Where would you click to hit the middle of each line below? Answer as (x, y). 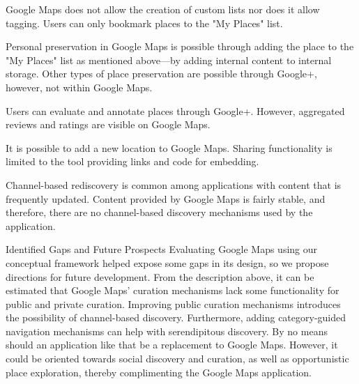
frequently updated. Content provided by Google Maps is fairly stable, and (166, 198)
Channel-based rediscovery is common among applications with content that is (174, 184)
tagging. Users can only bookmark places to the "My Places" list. (144, 23)
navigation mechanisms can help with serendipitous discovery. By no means (167, 331)
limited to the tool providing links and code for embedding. (132, 161)
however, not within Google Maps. (79, 87)
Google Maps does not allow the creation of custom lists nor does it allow (163, 9)
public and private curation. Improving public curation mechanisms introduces (173, 304)
